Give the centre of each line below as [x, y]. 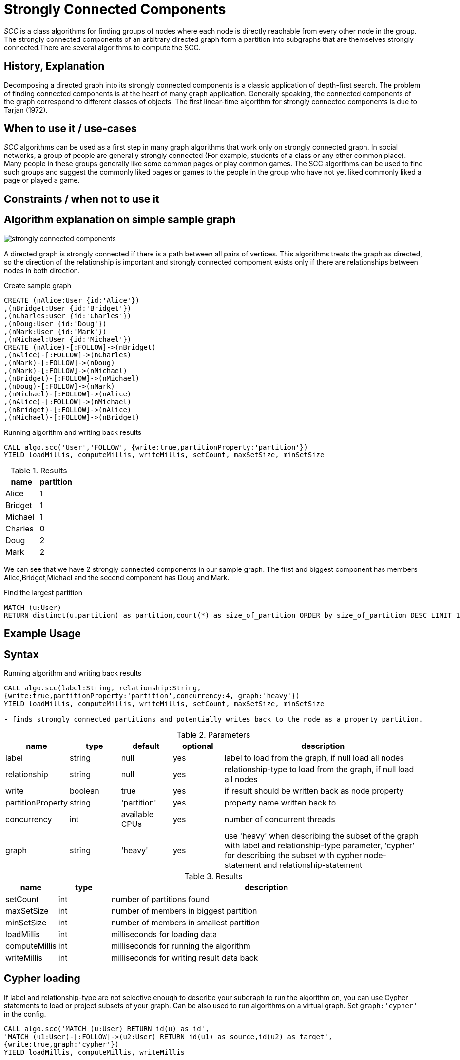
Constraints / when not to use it [82, 199]
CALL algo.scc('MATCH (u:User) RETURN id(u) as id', [107, 1029]
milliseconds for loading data [164, 934]
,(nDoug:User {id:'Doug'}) [55, 324]
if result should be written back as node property [314, 791]
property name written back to [280, 802]
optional [198, 746]
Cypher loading [42, 979]
